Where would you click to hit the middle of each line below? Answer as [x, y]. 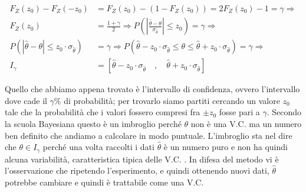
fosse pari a [239, 112]
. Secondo [284, 112]
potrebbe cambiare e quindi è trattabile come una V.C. [104, 182]
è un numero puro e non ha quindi [226, 147]
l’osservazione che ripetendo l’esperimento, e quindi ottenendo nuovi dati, [137, 170]
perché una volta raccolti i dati [98, 147]
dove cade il [26, 100]
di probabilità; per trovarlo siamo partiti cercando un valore [172, 100]
